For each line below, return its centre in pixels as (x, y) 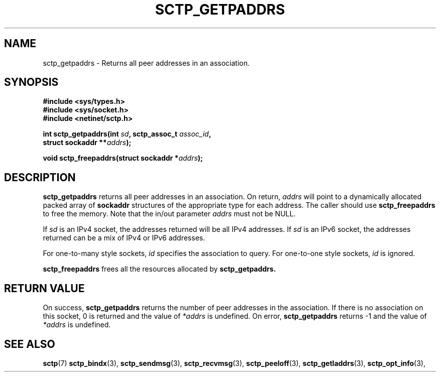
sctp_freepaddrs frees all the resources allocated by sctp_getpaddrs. (159, 269)
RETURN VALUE (44, 288)
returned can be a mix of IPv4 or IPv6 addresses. (124, 238)
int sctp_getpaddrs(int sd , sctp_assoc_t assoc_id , (127, 134)
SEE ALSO (30, 344)
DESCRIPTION (40, 177)
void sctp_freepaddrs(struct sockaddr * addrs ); (123, 158)
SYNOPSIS (31, 82)
